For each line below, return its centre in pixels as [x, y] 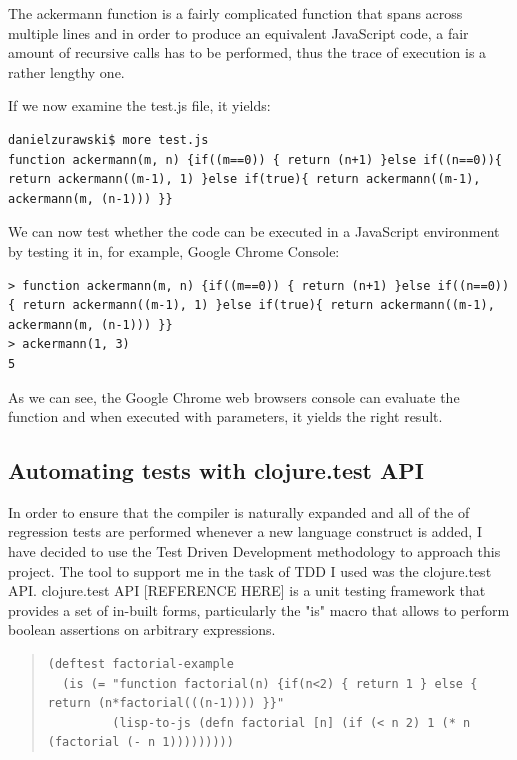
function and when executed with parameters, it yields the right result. [225, 416]
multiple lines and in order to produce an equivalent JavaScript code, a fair [238, 32]
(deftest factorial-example [140, 664]
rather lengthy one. [66, 71]
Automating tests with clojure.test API [216, 470]
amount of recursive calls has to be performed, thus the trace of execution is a [247, 52]
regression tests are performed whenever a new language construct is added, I [245, 531]
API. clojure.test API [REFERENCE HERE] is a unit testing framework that [247, 590]
